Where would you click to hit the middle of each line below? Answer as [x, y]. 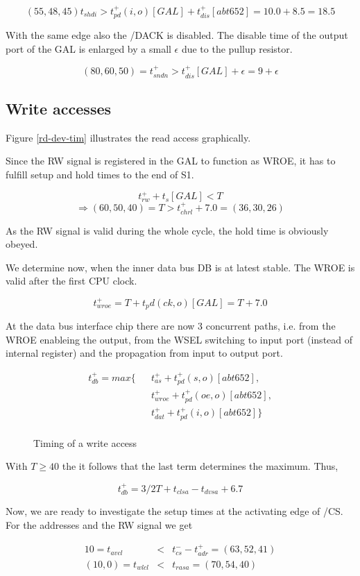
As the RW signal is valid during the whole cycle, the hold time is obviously [167, 230]
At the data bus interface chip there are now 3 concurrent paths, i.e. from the [171, 326]
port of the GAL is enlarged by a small [88, 48]
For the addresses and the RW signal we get [99, 524]
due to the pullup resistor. [237, 48]
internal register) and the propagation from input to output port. [144, 353]
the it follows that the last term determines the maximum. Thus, [200, 466]
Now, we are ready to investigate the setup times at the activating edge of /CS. [174, 511]
